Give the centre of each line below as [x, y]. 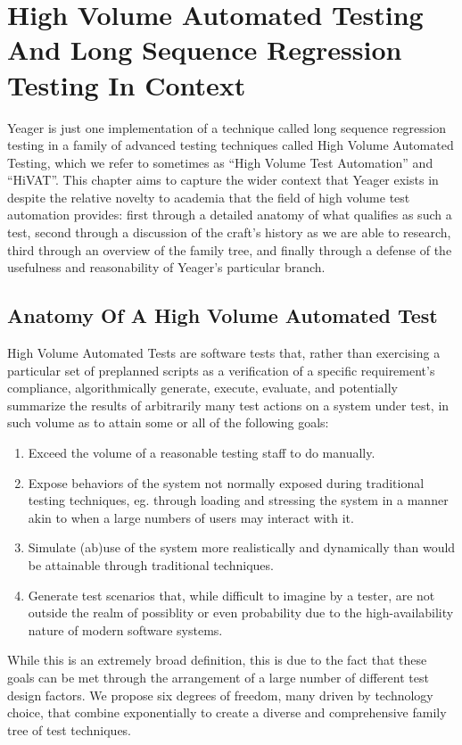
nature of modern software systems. [125, 629]
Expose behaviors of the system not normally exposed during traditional [226, 482]
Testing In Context [127, 84]
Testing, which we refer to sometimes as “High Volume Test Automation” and [220, 162]
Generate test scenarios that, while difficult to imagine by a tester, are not [231, 595]
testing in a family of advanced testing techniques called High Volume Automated [231, 145]
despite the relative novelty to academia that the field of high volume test [209, 197]
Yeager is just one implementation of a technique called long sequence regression [227, 127]
